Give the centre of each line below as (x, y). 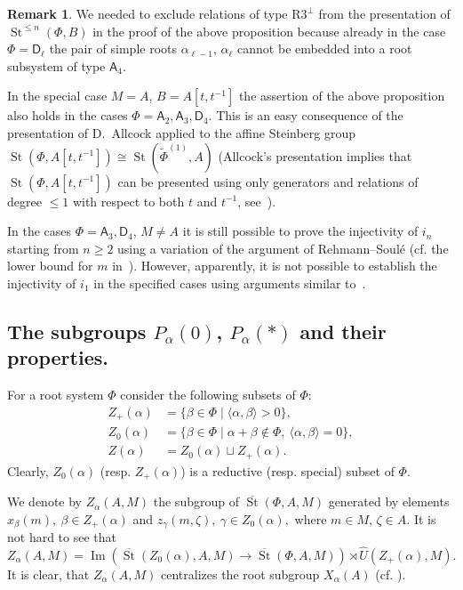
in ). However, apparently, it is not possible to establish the (275, 266)
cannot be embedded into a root (325, 48)
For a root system (56, 395)
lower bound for (50, 266)
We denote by (44, 501)
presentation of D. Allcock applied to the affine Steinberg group (182, 132)
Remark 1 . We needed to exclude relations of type (148, 13)
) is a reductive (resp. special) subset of (287, 470)
